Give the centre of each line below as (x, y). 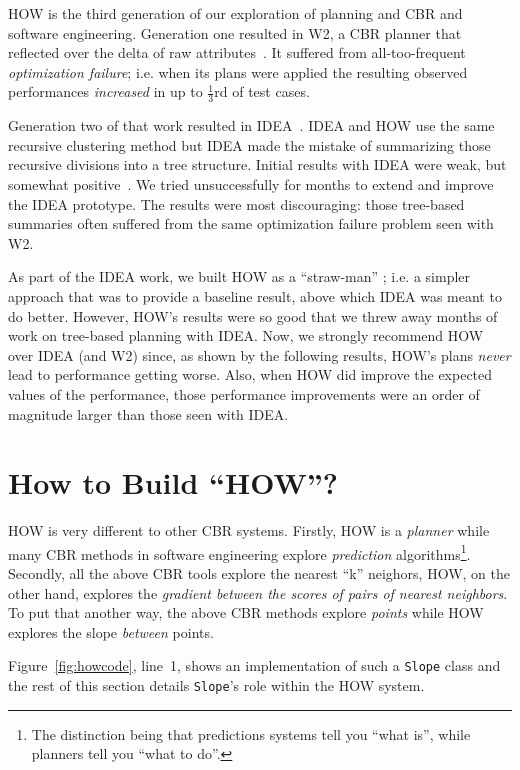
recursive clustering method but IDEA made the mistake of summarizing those (249, 144)
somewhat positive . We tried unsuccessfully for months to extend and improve (251, 183)
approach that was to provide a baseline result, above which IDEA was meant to (255, 295)
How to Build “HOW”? (173, 482)
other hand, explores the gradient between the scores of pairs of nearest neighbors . (258, 592)
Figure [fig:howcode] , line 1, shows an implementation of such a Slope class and (254, 665)
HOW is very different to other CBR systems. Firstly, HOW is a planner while (249, 530)
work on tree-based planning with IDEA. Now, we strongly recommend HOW (246, 335)
